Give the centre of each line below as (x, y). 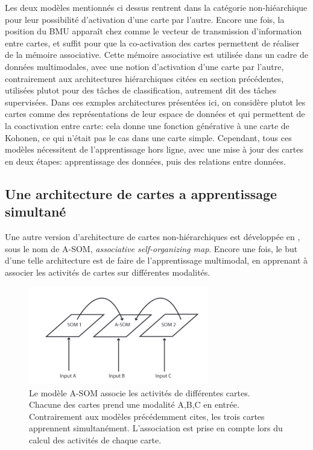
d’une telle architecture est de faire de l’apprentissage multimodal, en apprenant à (156, 260)
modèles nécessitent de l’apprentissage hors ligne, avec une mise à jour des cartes (154, 149)
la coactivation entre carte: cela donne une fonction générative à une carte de (147, 125)
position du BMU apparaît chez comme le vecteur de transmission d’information (153, 31)
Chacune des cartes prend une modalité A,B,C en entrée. (134, 404)
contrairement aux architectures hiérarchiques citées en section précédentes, (144, 78)
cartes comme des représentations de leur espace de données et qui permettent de (155, 114)
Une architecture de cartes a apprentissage (141, 193)
